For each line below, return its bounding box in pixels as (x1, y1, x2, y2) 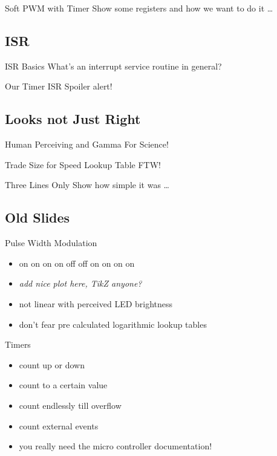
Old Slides (5, 208, 70, 227)
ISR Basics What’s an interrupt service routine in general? (5, 59, 222, 72)
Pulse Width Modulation (5, 236, 97, 249)
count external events (19, 419, 99, 432)
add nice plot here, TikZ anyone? (19, 277, 142, 290)
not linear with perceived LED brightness (19, 297, 173, 310)
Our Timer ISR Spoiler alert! (5, 80, 112, 93)
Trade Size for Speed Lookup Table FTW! (5, 158, 161, 171)
